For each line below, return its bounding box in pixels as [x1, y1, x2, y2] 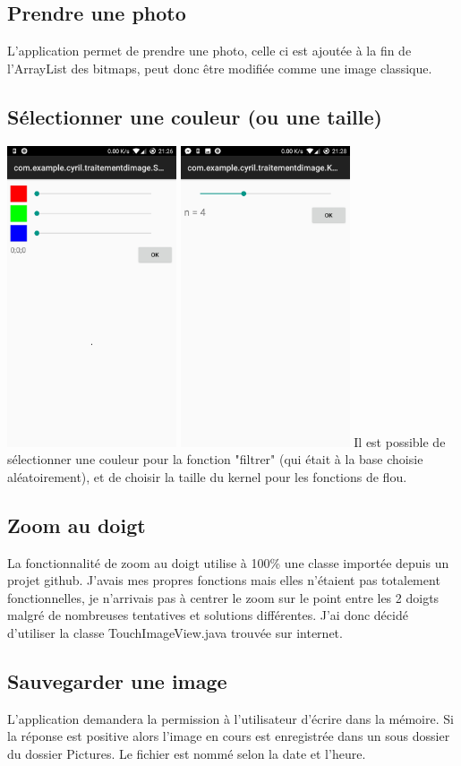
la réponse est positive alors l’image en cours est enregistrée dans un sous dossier [7, 727, 450, 745]
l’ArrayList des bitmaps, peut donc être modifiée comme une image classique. [7, 58, 432, 77]
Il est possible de [354, 432, 446, 451]
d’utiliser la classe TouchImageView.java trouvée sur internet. [7, 623, 343, 641]
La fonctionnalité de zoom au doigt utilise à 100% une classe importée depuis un [7, 553, 449, 572]
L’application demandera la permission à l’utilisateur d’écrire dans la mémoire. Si [7, 709, 454, 727]
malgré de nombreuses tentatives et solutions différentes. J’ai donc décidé [7, 606, 408, 624]
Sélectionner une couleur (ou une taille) [7, 102, 382, 130]
